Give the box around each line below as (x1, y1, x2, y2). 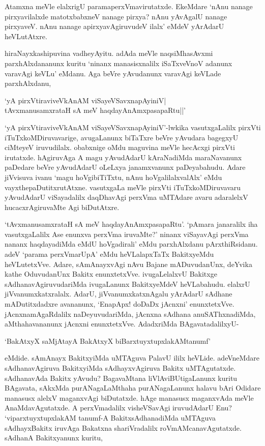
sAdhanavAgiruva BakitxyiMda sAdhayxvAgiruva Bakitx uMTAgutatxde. (5, 363, 236, 373)
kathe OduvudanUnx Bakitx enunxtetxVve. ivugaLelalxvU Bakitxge (5, 269, 217, 279)
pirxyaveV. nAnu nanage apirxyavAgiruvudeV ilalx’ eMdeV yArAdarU (5, 21, 224, 32)
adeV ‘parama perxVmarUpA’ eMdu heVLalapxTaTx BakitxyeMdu (5, 249, 214, 259)
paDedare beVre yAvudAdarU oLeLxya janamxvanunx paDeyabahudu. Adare (5, 162, 246, 172)
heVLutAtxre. (5, 31, 47, 41)
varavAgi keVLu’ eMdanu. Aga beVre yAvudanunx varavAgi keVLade (5, 68, 221, 78)
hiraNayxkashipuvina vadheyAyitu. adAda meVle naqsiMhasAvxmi (5, 48, 213, 58)
